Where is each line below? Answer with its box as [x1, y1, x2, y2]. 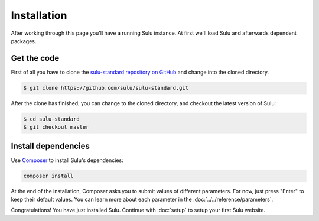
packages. [11, 37, 37, 44]
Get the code [11, 53, 60, 63]
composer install [23, 172, 74, 179]
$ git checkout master [23, 124, 89, 131]
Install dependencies [11, 141, 90, 151]
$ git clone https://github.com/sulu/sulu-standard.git [23, 84, 189, 91]
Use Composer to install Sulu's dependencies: [11, 157, 123, 164]
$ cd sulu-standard [23, 115, 80, 122]
